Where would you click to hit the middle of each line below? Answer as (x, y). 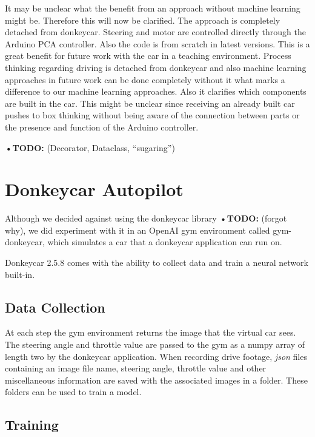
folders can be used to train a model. (73, 392)
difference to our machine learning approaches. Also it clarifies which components (156, 91)
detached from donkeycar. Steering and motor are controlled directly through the (155, 32)
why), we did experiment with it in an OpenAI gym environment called (138, 230)
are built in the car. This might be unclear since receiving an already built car (150, 103)
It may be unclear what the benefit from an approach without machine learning (153, 8)
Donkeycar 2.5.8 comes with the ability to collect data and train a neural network (157, 263)
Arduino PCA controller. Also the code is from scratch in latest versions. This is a (157, 43)
